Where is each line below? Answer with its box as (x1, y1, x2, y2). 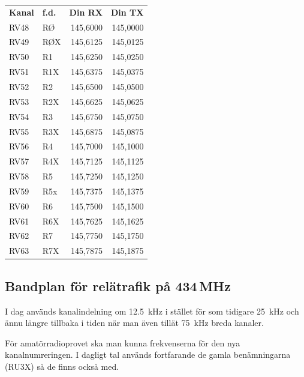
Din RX (69, 5, 103, 18)
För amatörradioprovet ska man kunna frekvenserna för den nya (5, 336, 240, 349)
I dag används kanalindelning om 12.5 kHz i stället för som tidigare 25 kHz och (5, 304, 299, 317)
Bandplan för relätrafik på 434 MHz (5, 276, 231, 295)
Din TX (110, 5, 144, 18)
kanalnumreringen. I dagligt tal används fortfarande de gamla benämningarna (5, 348, 291, 361)
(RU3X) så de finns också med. (5, 360, 119, 372)
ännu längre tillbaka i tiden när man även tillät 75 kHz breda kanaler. (5, 316, 264, 329)
